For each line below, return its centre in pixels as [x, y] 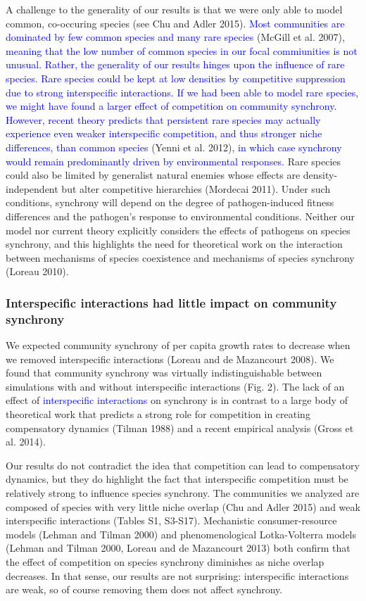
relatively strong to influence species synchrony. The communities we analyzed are [183, 492]
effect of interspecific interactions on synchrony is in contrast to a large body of [177, 400]
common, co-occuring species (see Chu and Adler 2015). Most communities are [175, 23]
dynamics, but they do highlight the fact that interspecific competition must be [177, 479]
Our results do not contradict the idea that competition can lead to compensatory [183, 465]
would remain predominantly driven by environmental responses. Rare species [173, 161]
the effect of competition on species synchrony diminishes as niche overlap [165, 561]
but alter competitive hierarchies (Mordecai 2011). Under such [196, 188]
